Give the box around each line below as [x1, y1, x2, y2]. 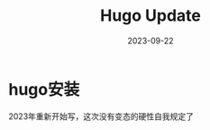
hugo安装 [8, 79, 80, 99]
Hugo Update [99, 5, 202, 26]
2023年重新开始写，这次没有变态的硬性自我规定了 [8, 110, 195, 122]
